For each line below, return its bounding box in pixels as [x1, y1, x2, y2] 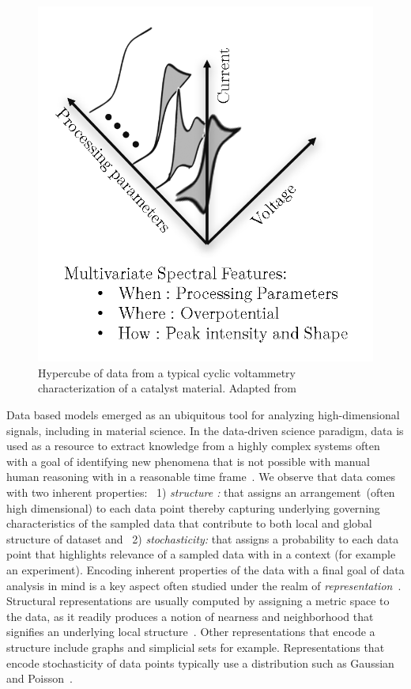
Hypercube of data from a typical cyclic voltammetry [38, 364, 296, 380]
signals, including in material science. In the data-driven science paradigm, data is [6, 422, 404, 438]
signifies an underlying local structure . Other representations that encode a [6, 623, 375, 640]
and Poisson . [6, 670, 73, 687]
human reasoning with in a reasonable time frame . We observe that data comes [6, 468, 395, 485]
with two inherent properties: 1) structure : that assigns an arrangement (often [6, 484, 395, 501]
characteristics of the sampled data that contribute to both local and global [6, 515, 372, 532]
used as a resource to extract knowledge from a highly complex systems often [6, 437, 380, 454]
